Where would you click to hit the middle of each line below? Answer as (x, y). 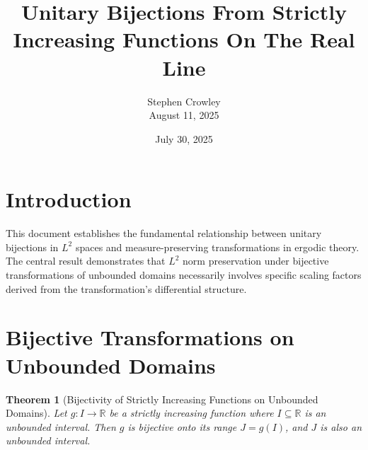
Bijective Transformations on (150, 337)
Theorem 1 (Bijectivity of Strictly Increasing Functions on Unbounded (162, 399)
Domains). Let (36, 413)
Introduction (69, 199)
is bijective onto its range (182, 426)
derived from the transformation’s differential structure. (126, 288)
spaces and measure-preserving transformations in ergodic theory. (217, 247)
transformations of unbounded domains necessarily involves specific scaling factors (184, 275)
